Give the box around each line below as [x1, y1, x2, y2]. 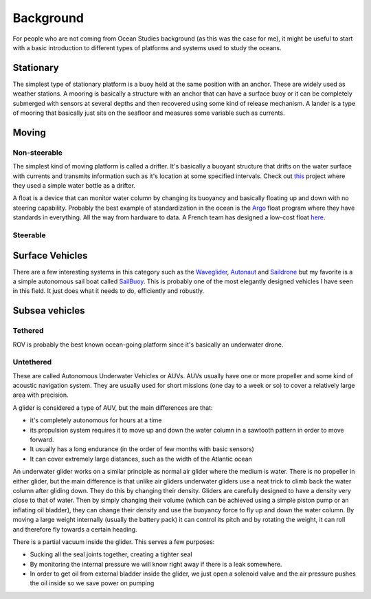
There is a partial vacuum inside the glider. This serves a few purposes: [12, 537, 215, 546]
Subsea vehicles [12, 305, 85, 316]
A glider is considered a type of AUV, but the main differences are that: [12, 403, 213, 412]
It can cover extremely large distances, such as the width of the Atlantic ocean [30, 455, 252, 463]
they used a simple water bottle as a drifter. [12, 181, 135, 189]
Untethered [12, 358, 52, 367]
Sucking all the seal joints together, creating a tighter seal [30, 550, 192, 558]
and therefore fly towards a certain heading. [12, 525, 137, 533]
